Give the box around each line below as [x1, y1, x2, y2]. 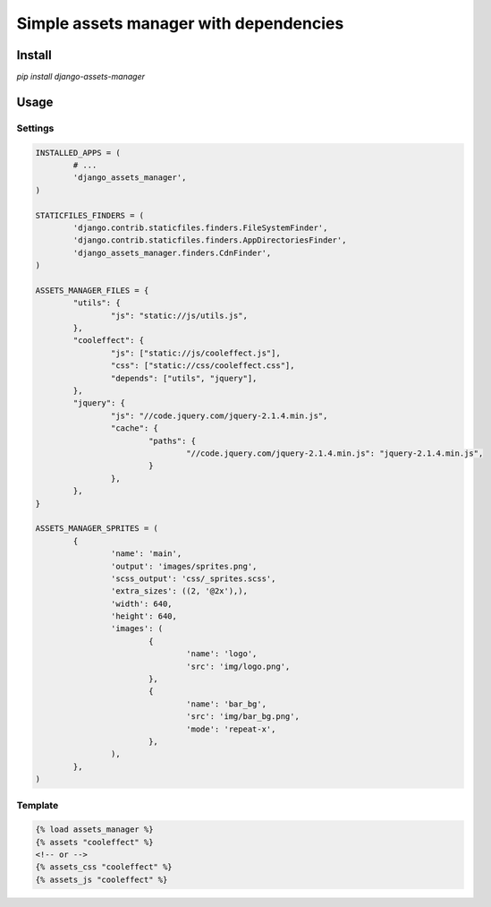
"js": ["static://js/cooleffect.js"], [110, 347, 281, 358]
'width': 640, [110, 598, 174, 609]
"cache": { [110, 424, 158, 433]
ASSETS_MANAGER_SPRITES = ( [35, 524, 158, 534]
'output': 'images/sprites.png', [110, 560, 258, 571]
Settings [16, 122, 55, 134]
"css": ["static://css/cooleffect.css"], [110, 361, 295, 371]
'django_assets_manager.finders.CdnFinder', [72, 247, 272, 258]
